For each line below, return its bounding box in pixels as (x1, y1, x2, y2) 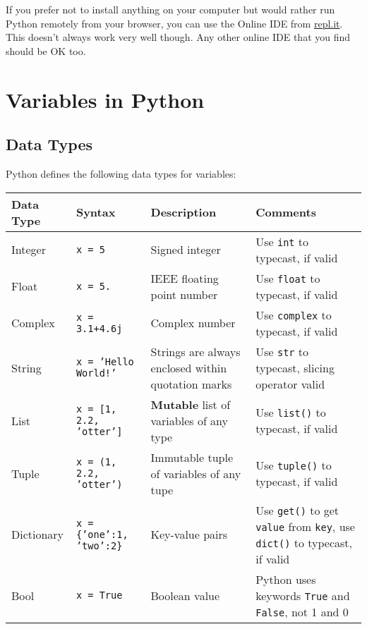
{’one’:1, (76, 528, 128, 540)
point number (150, 286, 218, 303)
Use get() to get (255, 501, 339, 518)
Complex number (150, 314, 236, 331)
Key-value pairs (150, 526, 228, 543)
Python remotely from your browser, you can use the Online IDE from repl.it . (6, 16, 343, 30)
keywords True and (255, 587, 350, 604)
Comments (255, 204, 316, 221)
